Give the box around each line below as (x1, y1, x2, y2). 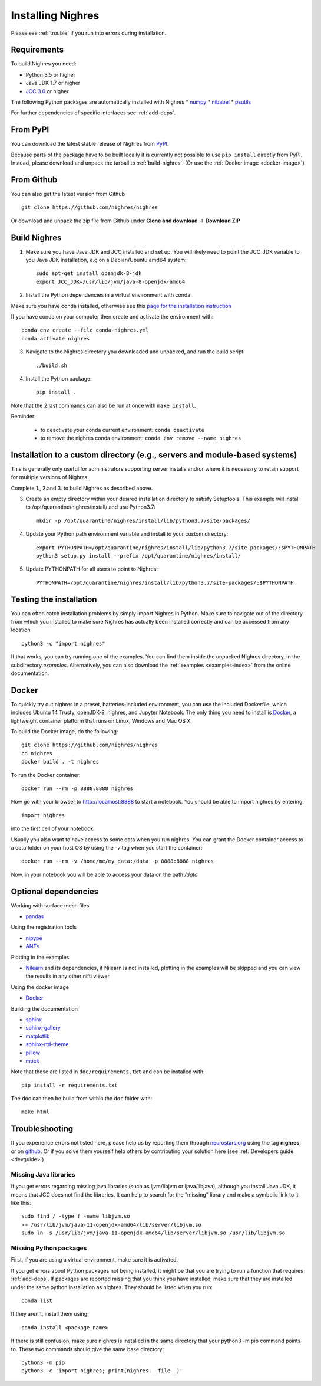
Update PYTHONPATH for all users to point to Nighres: (25, 565, 158, 572)
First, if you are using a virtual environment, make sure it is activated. (11, 1256, 178, 1263)
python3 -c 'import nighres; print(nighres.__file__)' (21, 1368, 183, 1374)
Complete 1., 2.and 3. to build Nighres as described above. (11, 484, 153, 492)
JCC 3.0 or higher (25, 87, 69, 94)
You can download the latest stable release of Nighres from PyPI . (11, 140, 169, 148)
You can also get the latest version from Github (11, 191, 125, 197)
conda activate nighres (21, 335, 90, 342)
